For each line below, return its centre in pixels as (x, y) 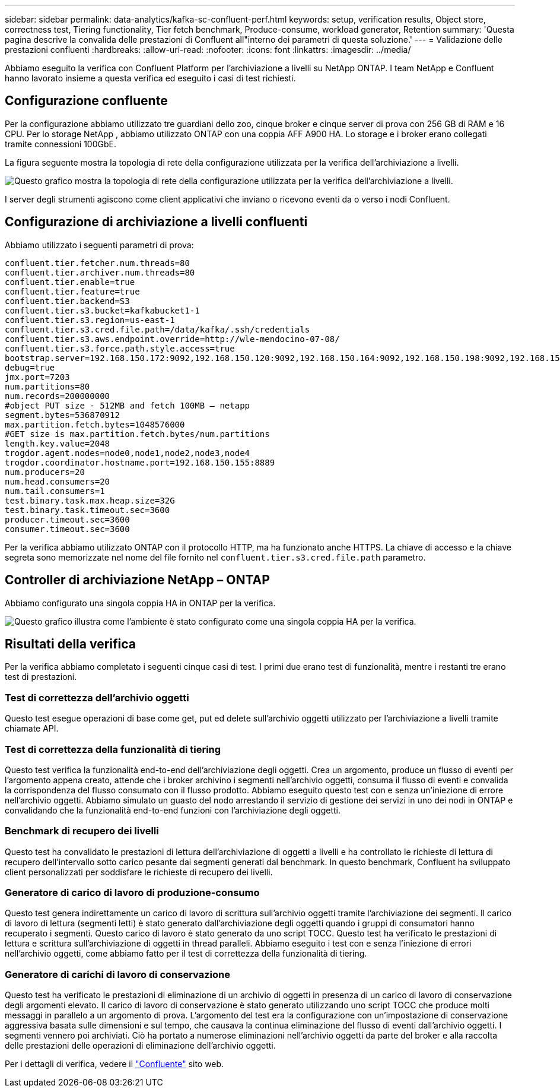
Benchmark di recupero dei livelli (82, 831)
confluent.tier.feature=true (72, 291)
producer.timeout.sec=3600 (67, 519)
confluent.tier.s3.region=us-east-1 (90, 320)
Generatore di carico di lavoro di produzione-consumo (132, 892)
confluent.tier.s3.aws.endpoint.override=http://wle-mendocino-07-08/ (172, 339)
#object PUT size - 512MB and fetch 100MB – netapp (128, 405)
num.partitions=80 (47, 386)
